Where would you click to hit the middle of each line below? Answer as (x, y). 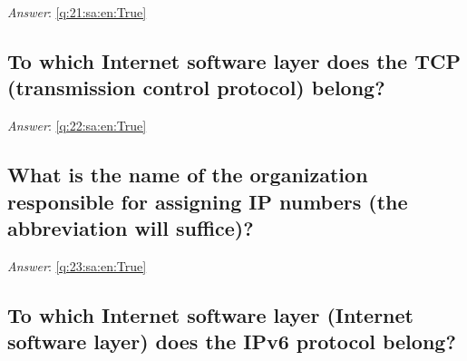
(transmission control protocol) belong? (196, 88)
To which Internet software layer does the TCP (234, 60)
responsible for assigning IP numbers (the (208, 201)
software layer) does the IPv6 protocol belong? (232, 341)
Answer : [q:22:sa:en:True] (77, 126)
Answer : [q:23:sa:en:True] (77, 265)
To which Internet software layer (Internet (210, 314)
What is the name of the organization (188, 175)
